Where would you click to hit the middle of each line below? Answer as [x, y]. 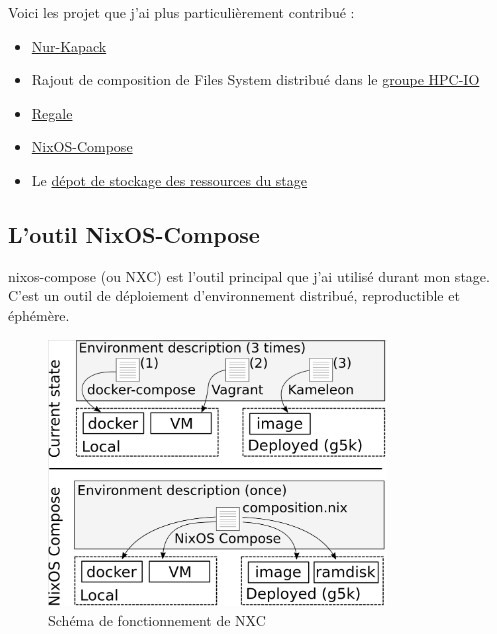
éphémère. [39, 314]
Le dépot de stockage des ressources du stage [169, 179]
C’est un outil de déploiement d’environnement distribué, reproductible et [234, 295]
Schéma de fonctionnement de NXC [157, 619]
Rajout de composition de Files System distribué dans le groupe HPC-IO [255, 79]
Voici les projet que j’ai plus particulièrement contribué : [181, 12]
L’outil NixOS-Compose [134, 233]
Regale [52, 112]
